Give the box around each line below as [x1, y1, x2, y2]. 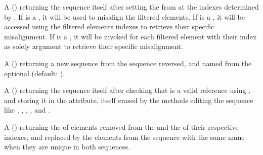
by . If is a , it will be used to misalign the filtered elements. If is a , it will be [4, 11, 245, 22]
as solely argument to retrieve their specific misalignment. [4, 41, 183, 51]
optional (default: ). [4, 68, 65, 78]
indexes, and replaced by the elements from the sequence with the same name [4, 131, 245, 142]
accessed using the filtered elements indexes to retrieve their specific [4, 21, 214, 32]
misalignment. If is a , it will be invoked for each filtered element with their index [4, 31, 257, 41]
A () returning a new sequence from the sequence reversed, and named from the [4, 58, 252, 68]
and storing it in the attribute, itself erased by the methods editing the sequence [4, 94, 253, 105]
